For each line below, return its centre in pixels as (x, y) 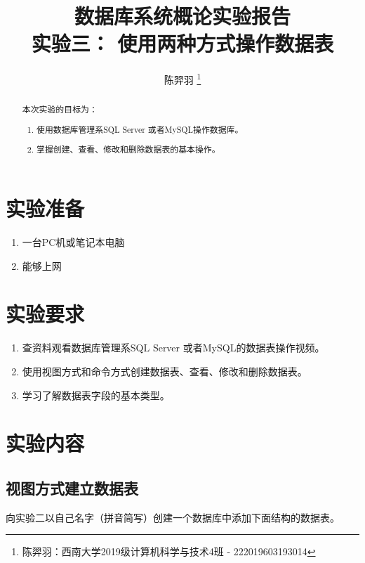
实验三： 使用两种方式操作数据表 (182, 43)
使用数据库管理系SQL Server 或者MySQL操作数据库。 (140, 129)
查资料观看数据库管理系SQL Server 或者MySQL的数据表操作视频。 (173, 348)
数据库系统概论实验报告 (182, 16)
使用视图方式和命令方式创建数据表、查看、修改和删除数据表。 (165, 371)
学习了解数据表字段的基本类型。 (96, 395)
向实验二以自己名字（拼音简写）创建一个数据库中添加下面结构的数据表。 (173, 517)
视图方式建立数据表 (72, 487)
